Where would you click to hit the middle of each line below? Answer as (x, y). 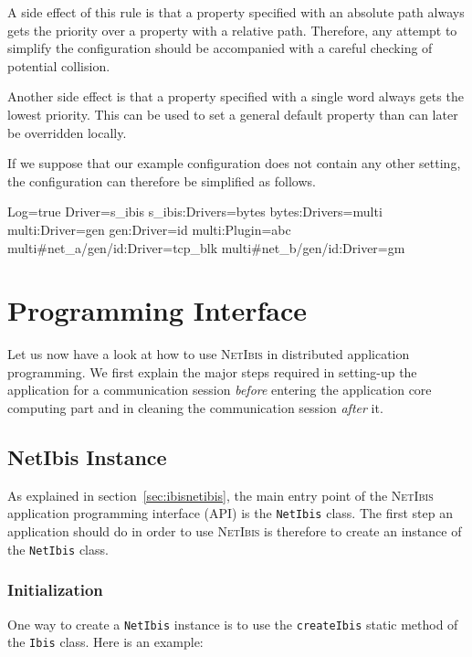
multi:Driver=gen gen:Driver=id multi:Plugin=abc (149, 229)
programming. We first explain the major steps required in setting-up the (212, 371)
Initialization (55, 590)
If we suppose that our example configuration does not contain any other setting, (234, 163)
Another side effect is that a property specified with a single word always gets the (236, 96)
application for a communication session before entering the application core (220, 390)
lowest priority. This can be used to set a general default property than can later (233, 114)
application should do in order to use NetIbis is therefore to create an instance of (235, 531)
